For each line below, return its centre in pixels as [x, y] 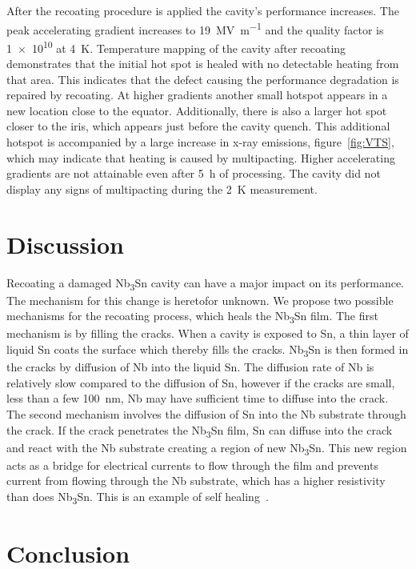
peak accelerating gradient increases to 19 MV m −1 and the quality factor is [195, 28]
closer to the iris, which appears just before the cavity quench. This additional [198, 126]
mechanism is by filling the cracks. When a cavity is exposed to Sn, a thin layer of [208, 333]
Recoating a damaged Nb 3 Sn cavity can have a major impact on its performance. [205, 283]
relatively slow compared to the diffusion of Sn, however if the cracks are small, [201, 382]
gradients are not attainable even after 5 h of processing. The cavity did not [194, 173]
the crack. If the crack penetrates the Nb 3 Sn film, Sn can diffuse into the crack [200, 431]
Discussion [65, 244]
